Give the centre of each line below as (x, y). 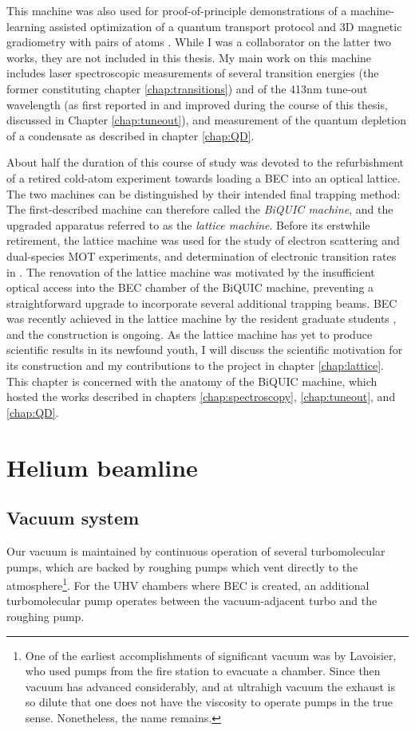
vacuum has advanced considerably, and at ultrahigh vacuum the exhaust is (210, 686)
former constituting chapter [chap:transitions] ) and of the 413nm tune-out (187, 88)
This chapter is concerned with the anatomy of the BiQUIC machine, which (192, 381)
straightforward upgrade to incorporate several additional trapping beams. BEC (202, 303)
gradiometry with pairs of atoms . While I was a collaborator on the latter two (199, 42)
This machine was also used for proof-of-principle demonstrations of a (177, 10)
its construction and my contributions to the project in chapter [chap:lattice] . (195, 365)
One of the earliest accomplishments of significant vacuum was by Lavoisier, (211, 655)
